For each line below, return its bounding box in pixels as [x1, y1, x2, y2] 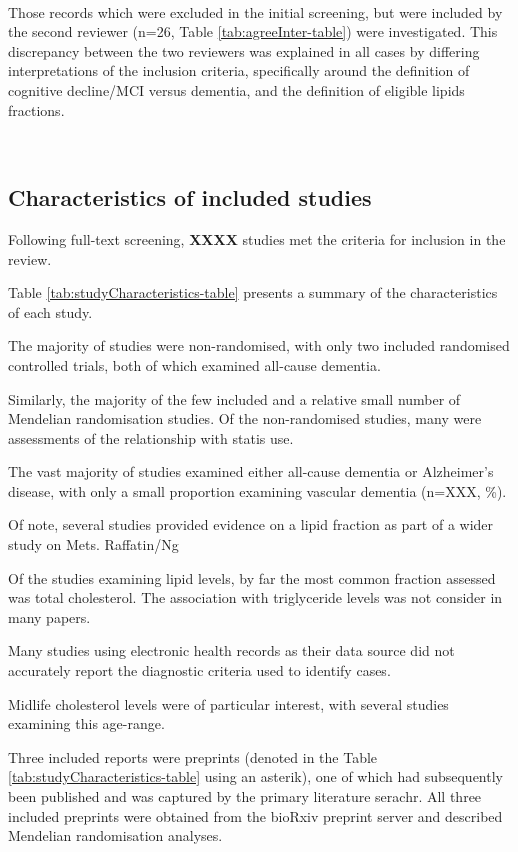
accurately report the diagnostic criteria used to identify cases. [8, 660, 391, 681]
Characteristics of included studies [8, 182, 372, 213]
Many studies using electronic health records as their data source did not [8, 640, 455, 661]
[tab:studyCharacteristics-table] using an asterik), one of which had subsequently [8, 766, 503, 787]
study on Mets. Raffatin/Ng [8, 534, 179, 555]
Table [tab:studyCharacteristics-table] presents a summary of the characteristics [8, 282, 498, 303]
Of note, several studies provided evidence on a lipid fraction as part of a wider [8, 514, 494, 535]
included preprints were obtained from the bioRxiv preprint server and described [8, 805, 503, 826]
